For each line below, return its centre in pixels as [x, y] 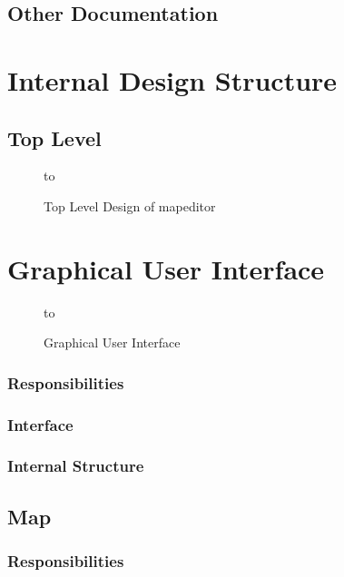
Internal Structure [76, 466]
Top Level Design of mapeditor [130, 205]
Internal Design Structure [172, 79]
